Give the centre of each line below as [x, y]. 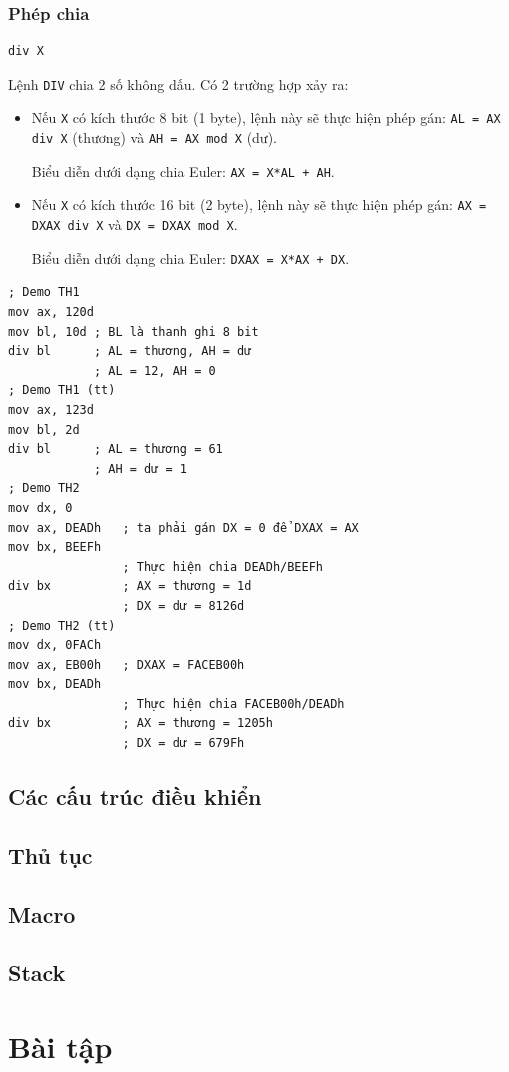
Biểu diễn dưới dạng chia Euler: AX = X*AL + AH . [183, 170]
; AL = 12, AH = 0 [154, 370]
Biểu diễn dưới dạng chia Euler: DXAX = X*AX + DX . [190, 257]
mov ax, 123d [51, 409]
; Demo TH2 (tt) [62, 625]
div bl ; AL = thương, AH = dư [130, 351]
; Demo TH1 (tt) [62, 390]
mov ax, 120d [51, 312]
